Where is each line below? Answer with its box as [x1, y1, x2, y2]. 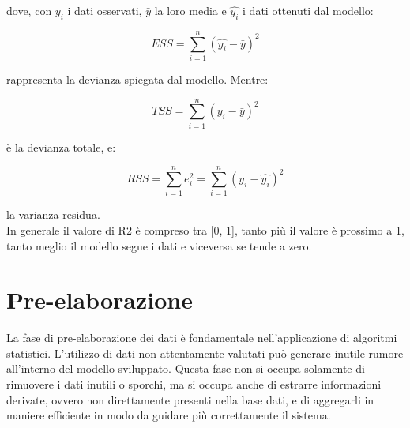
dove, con [6, 2, 52, 18]
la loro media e [154, 2, 227, 18]
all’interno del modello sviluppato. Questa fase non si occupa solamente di [6, 360, 365, 377]
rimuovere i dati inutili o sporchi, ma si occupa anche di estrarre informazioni [6, 376, 382, 392]
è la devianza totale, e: [6, 138, 116, 155]
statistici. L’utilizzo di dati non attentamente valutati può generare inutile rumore [6, 344, 404, 361]
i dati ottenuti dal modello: [243, 2, 374, 18]
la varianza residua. [6, 206, 100, 223]
